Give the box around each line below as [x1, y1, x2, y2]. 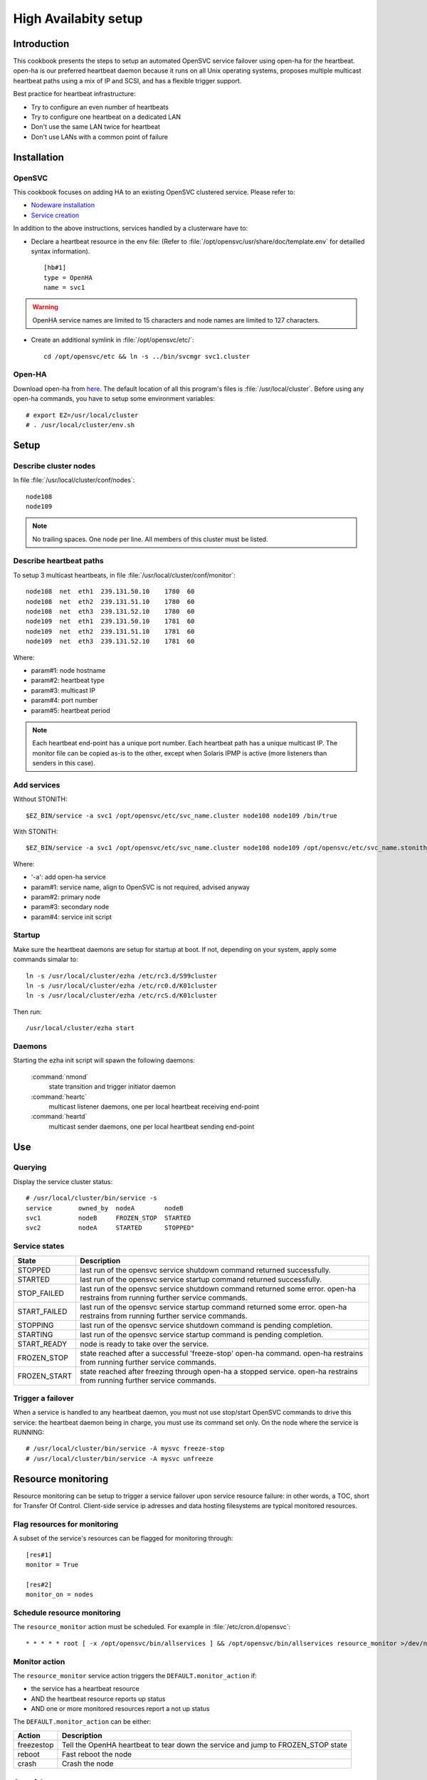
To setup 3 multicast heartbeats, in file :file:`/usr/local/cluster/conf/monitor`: [13, 570, 236, 580]
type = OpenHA [43, 273, 93, 281]
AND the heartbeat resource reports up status [31, 1695, 166, 1703]
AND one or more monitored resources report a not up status [31, 1705, 210, 1713]
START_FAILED [17, 1307, 68, 1316]
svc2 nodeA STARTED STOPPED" [26, 1224, 195, 1232]
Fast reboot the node [61, 1749, 132, 1759]
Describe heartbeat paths [13, 556, 104, 566]
